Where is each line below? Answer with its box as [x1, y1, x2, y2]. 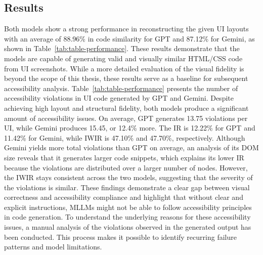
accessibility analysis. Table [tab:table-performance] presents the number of [4, 82, 238, 93]
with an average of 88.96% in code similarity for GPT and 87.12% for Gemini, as [4, 33, 255, 44]
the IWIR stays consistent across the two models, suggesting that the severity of [4, 172, 253, 183]
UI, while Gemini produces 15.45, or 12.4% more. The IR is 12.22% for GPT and [4, 122, 255, 133]
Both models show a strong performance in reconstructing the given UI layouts [4, 23, 249, 34]
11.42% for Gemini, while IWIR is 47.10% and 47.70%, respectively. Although [4, 132, 245, 143]
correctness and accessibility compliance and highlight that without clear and [4, 192, 243, 202]
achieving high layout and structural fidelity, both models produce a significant [4, 102, 249, 113]
